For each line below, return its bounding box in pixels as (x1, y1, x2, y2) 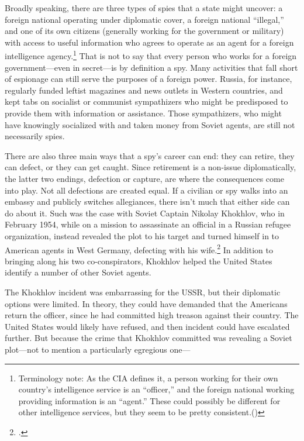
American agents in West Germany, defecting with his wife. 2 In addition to (5, 242, 273, 256)
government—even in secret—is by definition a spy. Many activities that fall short (5, 61, 298, 73)
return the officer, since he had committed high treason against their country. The (5, 309, 299, 321)
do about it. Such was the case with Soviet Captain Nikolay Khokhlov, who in (5, 206, 285, 219)
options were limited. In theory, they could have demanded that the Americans (5, 297, 288, 309)
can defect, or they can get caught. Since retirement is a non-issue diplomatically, (5, 161, 296, 173)
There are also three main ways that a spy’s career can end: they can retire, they (5, 149, 295, 161)
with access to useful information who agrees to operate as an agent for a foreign (5, 36, 294, 48)
